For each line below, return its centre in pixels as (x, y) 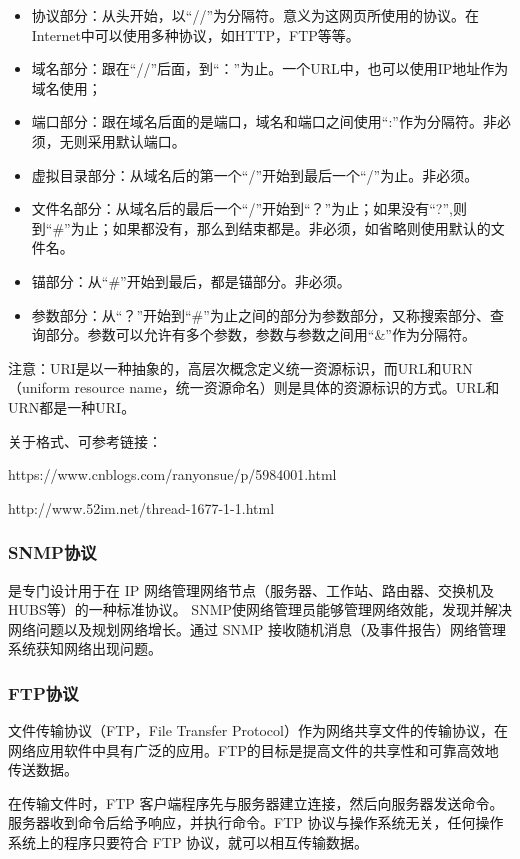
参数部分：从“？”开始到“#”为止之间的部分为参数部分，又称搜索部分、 (260, 314)
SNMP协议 (52, 552)
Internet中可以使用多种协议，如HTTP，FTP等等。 (195, 34)
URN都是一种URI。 (72, 406)
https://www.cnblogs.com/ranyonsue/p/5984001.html (172, 474)
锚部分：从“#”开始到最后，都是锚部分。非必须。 (191, 280)
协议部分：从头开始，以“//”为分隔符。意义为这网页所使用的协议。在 (255, 15)
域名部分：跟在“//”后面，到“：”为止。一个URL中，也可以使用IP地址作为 (270, 68)
